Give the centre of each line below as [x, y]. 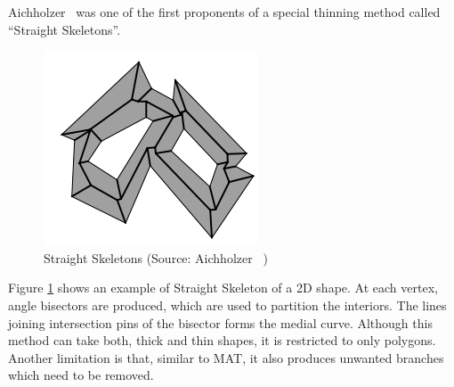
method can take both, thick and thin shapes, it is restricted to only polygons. [222, 340]
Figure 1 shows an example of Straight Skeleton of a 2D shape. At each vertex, [223, 288]
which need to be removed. [81, 375]
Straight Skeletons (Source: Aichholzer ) [156, 257]
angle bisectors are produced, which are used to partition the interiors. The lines [227, 305]
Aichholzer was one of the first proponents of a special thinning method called [224, 12]
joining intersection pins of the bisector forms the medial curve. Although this [220, 322]
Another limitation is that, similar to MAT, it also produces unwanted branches [226, 357]
